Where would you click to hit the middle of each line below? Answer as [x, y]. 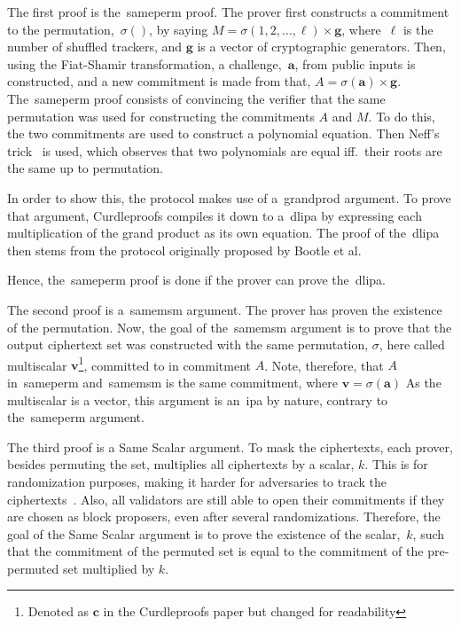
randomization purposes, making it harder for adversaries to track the [197, 481]
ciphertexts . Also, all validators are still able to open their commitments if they [226, 499]
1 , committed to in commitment [164, 364]
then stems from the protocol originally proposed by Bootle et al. [184, 250]
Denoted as [59, 611]
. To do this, [402, 116]
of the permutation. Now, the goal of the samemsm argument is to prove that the [230, 327]
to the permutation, [61, 29]
